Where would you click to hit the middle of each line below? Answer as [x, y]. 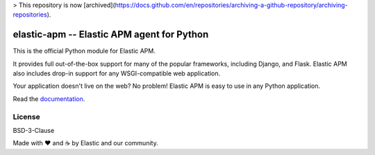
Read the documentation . [49, 99]
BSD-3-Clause [34, 130]
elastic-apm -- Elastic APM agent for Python [111, 35]
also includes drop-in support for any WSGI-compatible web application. [117, 73]
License [27, 116]
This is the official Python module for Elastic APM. [84, 51]
